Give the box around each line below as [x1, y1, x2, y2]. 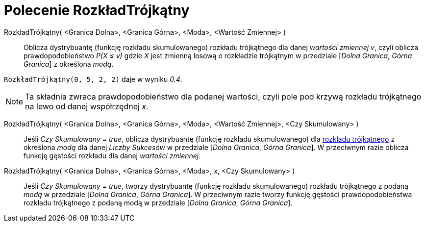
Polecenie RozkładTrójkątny [4, 2, 190, 19]
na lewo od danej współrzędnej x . [25, 101, 149, 111]
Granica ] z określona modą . [24, 59, 114, 68]
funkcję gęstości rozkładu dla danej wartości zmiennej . [24, 151, 201, 160]
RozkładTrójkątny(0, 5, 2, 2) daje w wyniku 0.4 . [4, 75, 182, 83]
